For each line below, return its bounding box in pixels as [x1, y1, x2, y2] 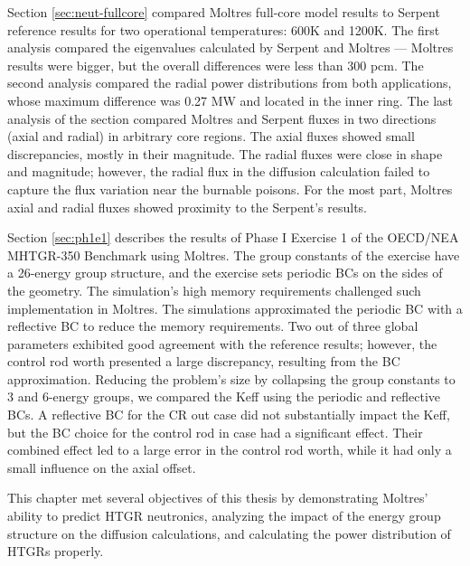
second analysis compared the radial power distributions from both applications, [7, 73, 452, 92]
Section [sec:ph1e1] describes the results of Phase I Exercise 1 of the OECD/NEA [7, 228, 459, 247]
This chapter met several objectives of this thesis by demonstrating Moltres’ [7, 488, 428, 507]
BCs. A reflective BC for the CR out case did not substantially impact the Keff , [7, 405, 450, 424]
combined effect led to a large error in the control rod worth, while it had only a [7, 440, 452, 459]
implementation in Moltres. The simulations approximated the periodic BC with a [7, 298, 463, 317]
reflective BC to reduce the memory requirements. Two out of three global [7, 316, 418, 335]
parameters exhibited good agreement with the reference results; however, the [7, 334, 437, 353]
